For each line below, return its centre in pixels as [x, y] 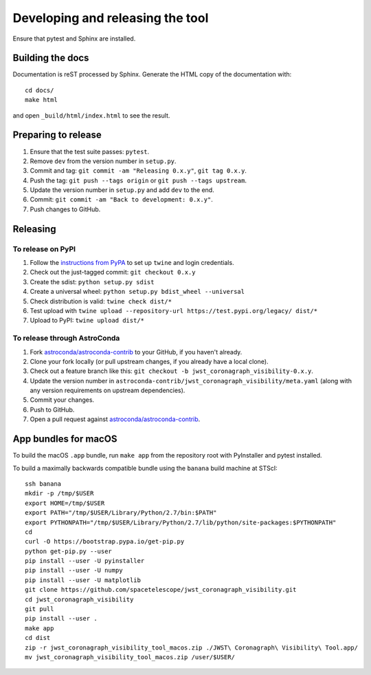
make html [41, 100]
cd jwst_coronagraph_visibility [79, 599]
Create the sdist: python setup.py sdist [92, 281]
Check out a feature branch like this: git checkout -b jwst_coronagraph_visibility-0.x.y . [172, 371]
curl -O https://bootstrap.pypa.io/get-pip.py [105, 542]
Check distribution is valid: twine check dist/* [101, 301]
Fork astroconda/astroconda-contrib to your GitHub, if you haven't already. [136, 352]
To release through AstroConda [66, 339]
